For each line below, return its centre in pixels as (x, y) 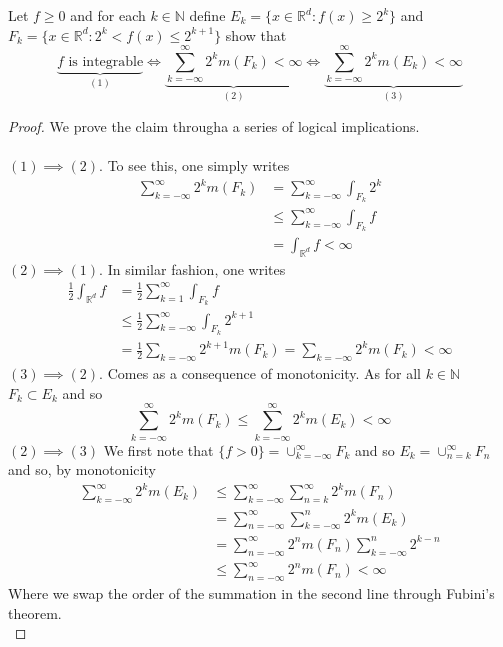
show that (256, 34)
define (207, 15)
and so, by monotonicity (82, 469)
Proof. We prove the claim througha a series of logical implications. (214, 125)
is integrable (106, 61)
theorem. (35, 612)
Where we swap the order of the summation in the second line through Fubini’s (251, 593)
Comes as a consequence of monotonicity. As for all (264, 373)
